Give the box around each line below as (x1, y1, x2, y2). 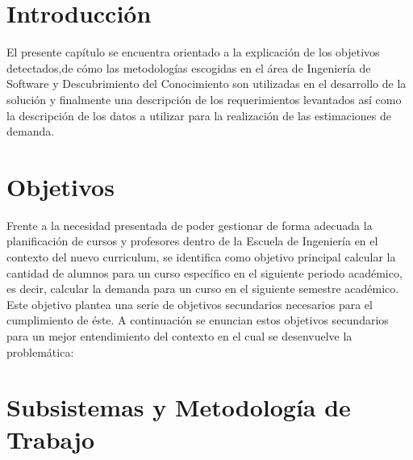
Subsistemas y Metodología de (6, 391, 351, 424)
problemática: (6, 343, 74, 360)
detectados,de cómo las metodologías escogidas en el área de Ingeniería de (6, 59, 371, 76)
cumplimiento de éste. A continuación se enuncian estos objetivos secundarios (6, 312, 389, 328)
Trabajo (6, 422, 95, 455)
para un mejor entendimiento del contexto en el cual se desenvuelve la (6, 327, 353, 344)
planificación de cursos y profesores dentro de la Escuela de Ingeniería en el (6, 232, 378, 249)
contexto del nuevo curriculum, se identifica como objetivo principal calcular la (6, 249, 396, 265)
